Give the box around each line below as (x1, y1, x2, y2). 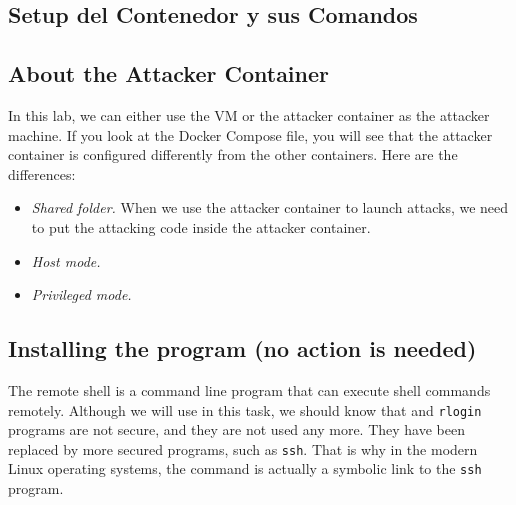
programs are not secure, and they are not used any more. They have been (8, 419, 465, 440)
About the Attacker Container (8, 58, 330, 89)
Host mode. (31, 250, 101, 271)
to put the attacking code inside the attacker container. (31, 216, 371, 237)
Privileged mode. (31, 284, 132, 305)
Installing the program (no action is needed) (8, 333, 477, 364)
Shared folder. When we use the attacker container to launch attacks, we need (31, 197, 509, 218)
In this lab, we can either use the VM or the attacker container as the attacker (8, 104, 490, 125)
